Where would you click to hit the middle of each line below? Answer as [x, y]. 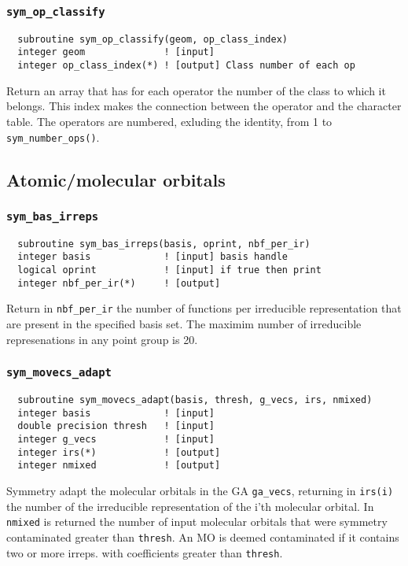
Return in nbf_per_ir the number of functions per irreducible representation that [204, 308]
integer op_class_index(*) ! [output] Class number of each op [186, 66]
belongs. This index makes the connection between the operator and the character [204, 106]
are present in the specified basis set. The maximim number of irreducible [184, 324]
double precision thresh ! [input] [116, 426]
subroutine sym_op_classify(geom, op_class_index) [153, 39]
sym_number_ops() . [53, 137]
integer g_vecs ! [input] [116, 439]
